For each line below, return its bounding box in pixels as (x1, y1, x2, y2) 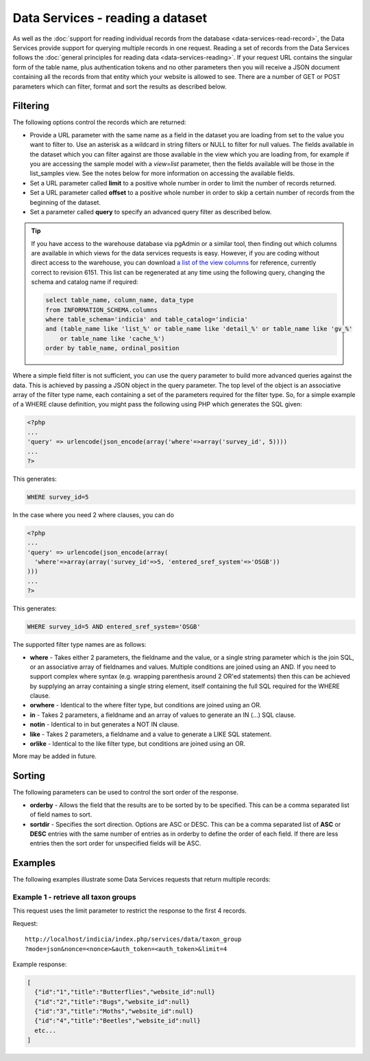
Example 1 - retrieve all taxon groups (12, 892, 136, 902)
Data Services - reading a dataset (12, 10, 208, 25)
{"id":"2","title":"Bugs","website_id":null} (34, 998, 190, 1005)
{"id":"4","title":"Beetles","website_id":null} (34, 1017, 201, 1025)
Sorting (12, 770, 46, 782)
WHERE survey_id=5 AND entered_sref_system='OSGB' (27, 623, 201, 631)
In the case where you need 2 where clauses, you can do (12, 510, 175, 518)
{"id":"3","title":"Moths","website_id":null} (34, 1007, 194, 1016)
